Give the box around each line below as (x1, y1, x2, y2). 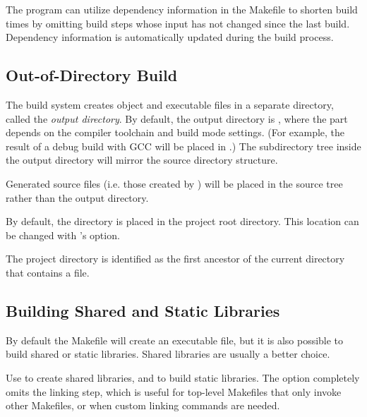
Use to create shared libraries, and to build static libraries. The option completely (6, 370, 360, 385)
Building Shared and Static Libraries (6, 299, 280, 321)
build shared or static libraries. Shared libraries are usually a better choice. (6, 346, 330, 361)
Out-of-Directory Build (6, 64, 178, 86)
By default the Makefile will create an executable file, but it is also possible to (6, 332, 344, 347)
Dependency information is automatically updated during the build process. (6, 30, 334, 44)
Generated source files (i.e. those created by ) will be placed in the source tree (6, 176, 343, 191)
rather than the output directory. (6, 190, 149, 205)
